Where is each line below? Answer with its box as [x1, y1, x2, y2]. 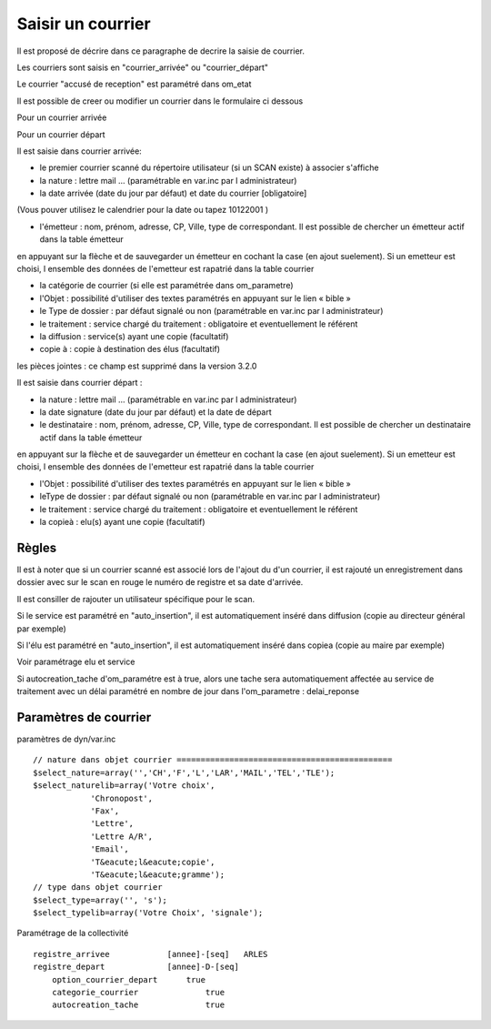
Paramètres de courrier [16, 710, 152, 725]
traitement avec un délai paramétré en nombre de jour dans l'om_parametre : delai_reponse [16, 686, 359, 697]
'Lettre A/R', [90, 831, 154, 842]
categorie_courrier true [51, 987, 225, 998]
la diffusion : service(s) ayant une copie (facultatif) [39, 330, 229, 341]
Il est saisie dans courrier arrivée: [16, 146, 143, 156]
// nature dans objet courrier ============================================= [33, 755, 393, 765]
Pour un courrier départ [16, 128, 105, 140]
